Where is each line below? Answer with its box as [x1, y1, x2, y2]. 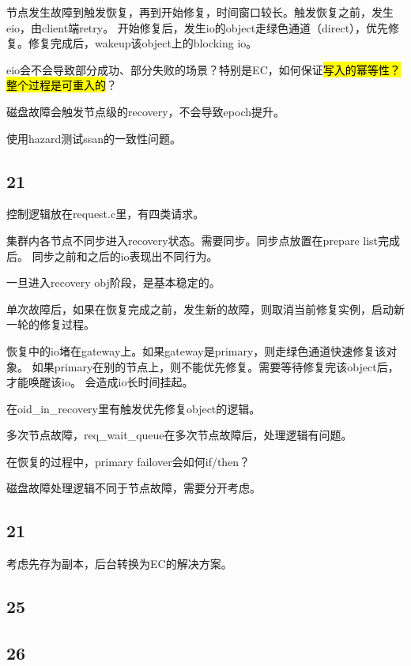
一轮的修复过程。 [6, 316, 95, 333]
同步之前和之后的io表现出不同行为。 [32, 247, 218, 264]
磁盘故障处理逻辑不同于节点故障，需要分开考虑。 [6, 480, 261, 496]
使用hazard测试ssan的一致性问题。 [6, 130, 182, 146]
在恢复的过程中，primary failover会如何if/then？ [6, 453, 251, 469]
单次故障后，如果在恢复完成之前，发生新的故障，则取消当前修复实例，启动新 [6, 300, 405, 317]
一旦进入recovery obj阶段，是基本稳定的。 [6, 274, 221, 291]
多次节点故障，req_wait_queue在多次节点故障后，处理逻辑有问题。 [6, 427, 353, 443]
